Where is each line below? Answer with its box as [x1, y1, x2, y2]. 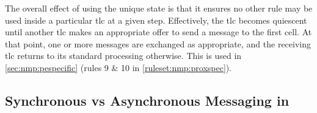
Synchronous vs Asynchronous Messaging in [5, 91, 290, 109]
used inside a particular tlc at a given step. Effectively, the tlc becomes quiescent [5, 13, 307, 26]
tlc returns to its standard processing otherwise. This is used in [5, 49, 242, 62]
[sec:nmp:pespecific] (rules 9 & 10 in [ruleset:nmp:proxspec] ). [5, 61, 232, 74]
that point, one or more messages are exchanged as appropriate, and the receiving [5, 37, 312, 50]
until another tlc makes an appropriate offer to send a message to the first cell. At [5, 26, 312, 38]
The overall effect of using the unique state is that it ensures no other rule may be [5, 2, 313, 14]
